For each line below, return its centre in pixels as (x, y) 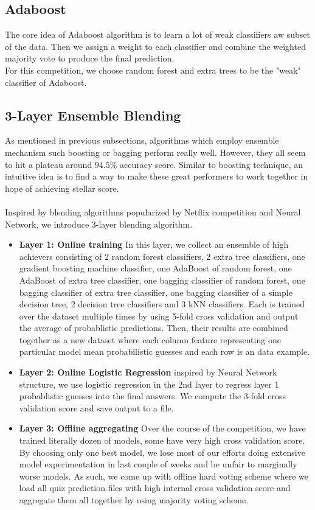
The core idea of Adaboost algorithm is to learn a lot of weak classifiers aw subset (157, 34)
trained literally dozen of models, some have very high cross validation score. (162, 440)
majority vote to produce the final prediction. (90, 58)
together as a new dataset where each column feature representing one (150, 339)
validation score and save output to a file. (96, 407)
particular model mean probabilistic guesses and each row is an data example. (164, 351)
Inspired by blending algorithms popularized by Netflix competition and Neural (153, 211)
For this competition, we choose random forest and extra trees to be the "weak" (153, 70)
